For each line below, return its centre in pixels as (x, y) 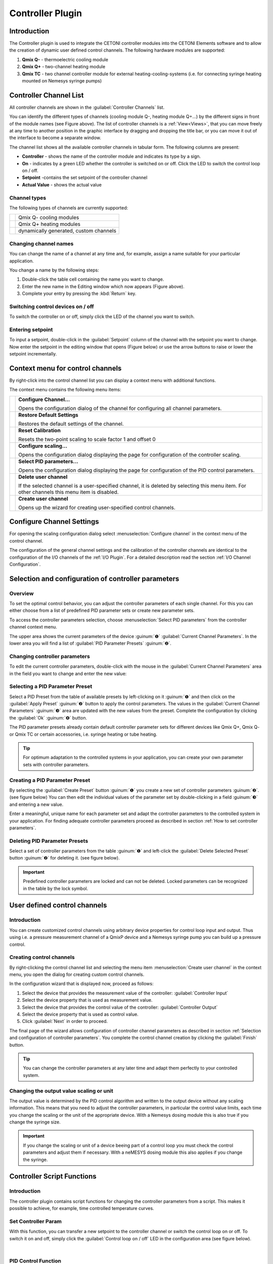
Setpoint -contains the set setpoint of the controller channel (85, 177)
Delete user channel (43, 477)
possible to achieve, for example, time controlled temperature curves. (82, 1208)
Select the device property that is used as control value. (80, 1014)
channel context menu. (33, 627)
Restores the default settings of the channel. (71, 424)
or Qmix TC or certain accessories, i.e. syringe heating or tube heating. (83, 734)
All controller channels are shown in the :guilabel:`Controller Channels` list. (87, 107)
